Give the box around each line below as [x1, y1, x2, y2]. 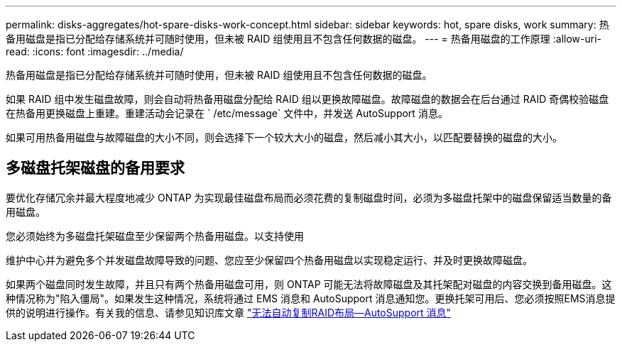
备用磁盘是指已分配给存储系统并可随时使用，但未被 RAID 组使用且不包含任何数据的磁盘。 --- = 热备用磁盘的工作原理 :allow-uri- [6, 33, 601, 45]
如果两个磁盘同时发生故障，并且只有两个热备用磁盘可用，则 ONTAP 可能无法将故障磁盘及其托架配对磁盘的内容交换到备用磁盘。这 [6, 277, 612, 290]
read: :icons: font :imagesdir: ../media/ [6, 45, 184, 57]
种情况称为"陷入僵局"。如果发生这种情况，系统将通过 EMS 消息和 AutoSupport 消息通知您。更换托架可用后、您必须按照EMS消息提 [6, 292, 616, 304]
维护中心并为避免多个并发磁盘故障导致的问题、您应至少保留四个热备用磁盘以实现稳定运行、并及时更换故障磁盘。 [6, 253, 533, 266]
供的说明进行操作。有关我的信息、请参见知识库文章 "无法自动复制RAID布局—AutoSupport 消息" [6, 306, 452, 319]
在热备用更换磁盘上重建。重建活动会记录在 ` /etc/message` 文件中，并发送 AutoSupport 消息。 [6, 107, 448, 119]
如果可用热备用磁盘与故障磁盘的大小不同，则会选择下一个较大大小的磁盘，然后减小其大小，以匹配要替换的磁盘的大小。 [6, 131, 562, 143]
